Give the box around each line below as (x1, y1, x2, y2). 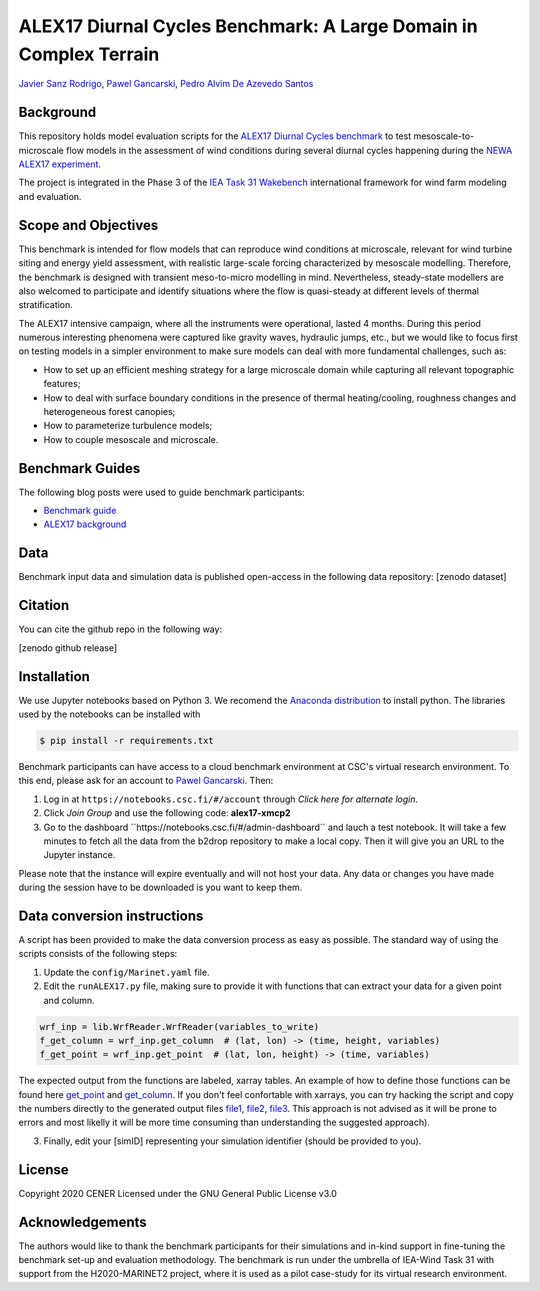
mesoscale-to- (413, 130, 475, 142)
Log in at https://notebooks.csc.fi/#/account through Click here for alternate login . (43, 793, 419, 805)
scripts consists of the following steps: (18, 948, 178, 960)
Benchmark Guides (18, 460, 141, 477)
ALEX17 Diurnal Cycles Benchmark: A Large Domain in (18, 15, 479, 37)
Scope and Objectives (18, 216, 159, 234)
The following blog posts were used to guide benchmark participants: (18, 486, 305, 498)
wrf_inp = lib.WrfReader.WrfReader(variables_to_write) (39, 1021, 320, 1032)
